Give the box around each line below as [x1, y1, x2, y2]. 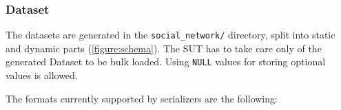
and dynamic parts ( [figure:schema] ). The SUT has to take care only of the [6, 41, 322, 55]
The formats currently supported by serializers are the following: [6, 91, 278, 105]
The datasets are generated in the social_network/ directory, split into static [6, 27, 335, 42]
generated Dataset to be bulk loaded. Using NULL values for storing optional [6, 54, 326, 69]
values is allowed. [6, 68, 78, 82]
